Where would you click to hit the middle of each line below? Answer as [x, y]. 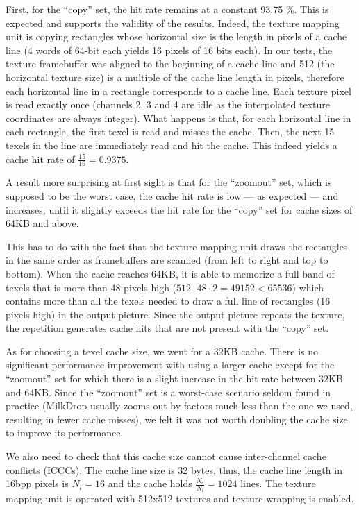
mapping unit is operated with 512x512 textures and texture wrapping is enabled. [180, 499]
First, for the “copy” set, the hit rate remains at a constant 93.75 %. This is [167, 9]
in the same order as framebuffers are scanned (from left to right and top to [167, 260]
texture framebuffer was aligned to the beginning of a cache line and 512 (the [170, 63]
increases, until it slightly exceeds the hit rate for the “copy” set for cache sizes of [179, 209]
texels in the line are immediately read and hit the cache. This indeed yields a [172, 145]
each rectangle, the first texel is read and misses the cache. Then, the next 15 [170, 131]
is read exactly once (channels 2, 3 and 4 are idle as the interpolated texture [168, 104]
